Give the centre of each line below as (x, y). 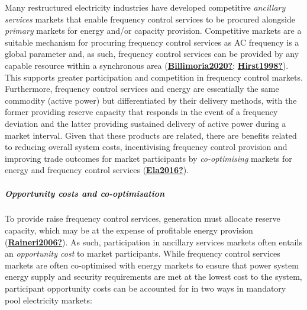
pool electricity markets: (49, 300)
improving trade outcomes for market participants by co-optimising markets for (148, 158)
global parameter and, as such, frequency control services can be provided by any (152, 54)
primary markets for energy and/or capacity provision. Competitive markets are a (153, 31)
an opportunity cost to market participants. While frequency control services (143, 253)
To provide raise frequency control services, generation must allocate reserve (143, 218)
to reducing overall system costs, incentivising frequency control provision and (146, 147)
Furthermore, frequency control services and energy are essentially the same (142, 89)
